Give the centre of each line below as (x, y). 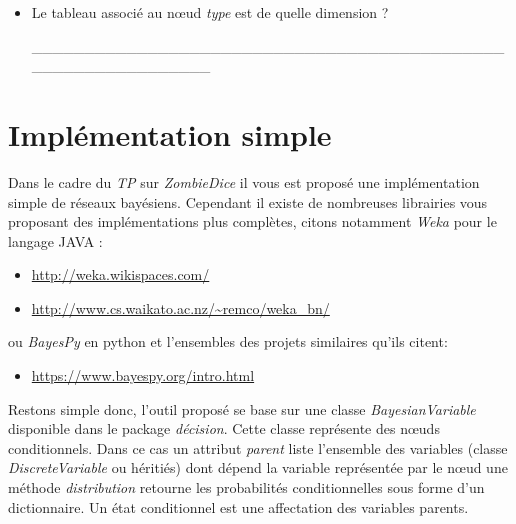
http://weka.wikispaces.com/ (120, 274)
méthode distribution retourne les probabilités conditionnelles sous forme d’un (246, 487)
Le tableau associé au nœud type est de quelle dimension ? (210, 12)
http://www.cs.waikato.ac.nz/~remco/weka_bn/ (180, 307)
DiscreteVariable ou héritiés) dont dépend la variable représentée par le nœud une (258, 467)
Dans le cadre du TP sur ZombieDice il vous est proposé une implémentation (244, 181)
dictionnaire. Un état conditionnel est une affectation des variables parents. (238, 506)
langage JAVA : (55, 240)
